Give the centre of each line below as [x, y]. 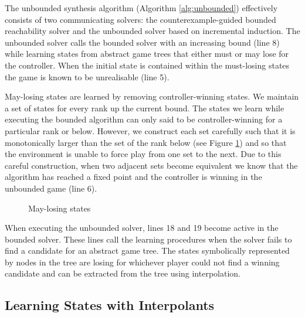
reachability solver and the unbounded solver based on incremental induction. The [152, 31]
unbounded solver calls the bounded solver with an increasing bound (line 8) [142, 42]
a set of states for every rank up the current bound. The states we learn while [145, 108]
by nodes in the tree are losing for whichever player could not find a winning [142, 262]
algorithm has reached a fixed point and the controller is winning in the [133, 177]
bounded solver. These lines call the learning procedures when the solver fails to [148, 239]
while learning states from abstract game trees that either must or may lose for [147, 54]
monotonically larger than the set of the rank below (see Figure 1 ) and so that [146, 142]
